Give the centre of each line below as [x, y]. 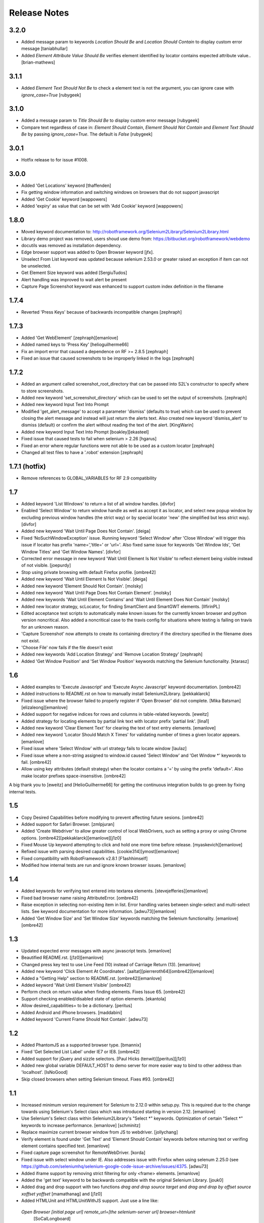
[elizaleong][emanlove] [44, 707]
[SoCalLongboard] [52, 1219]
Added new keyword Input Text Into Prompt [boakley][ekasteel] [85, 432]
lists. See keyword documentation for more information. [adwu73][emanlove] [99, 911]
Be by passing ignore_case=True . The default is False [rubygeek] [87, 134]
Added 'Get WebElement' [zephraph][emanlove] [70, 338]
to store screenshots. [43, 391]
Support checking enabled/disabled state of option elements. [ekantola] [94, 998]
